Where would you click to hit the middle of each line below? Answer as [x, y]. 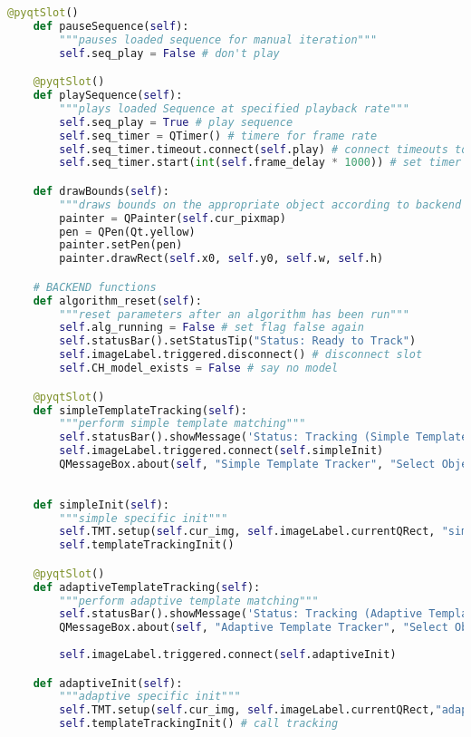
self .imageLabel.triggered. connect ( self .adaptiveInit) [228, 655]
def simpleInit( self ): [101, 504]
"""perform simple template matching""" [183, 424]
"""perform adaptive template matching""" [189, 601]
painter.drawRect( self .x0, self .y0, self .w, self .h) [221, 259]
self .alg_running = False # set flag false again [211, 328]
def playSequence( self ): [108, 96]
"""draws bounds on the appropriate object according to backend [260, 204]
